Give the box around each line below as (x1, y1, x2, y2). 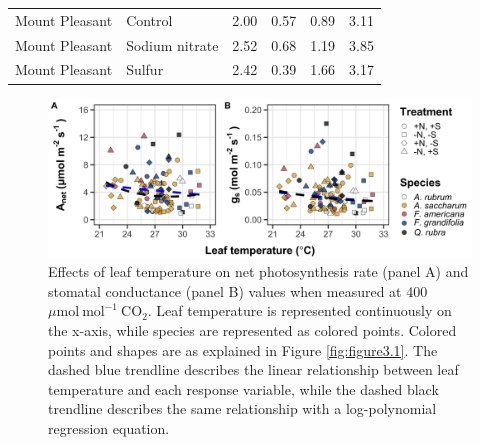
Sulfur (126, 59, 164, 80)
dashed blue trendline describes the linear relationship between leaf (48, 359, 459, 380)
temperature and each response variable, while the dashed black (48, 378, 439, 399)
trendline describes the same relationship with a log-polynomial (48, 398, 437, 419)
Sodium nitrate (126, 34, 219, 55)
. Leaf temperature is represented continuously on (147, 300, 452, 321)
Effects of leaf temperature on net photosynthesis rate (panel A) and (48, 261, 469, 282)
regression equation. (48, 417, 170, 438)
